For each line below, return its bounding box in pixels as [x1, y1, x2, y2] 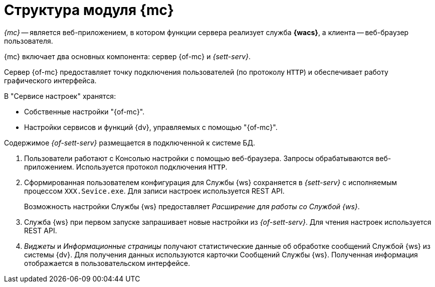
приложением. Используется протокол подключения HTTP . [24, 162, 228, 171]
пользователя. [4, 36, 53, 45]
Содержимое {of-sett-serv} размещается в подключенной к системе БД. [4, 138, 256, 147]
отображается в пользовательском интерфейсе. [24, 258, 190, 267]
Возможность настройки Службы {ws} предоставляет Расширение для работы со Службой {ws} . [24, 202, 360, 211]
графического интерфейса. [4, 76, 97, 85]
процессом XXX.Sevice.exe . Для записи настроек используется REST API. [24, 186, 285, 195]
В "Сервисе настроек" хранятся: [4, 91, 116, 100]
